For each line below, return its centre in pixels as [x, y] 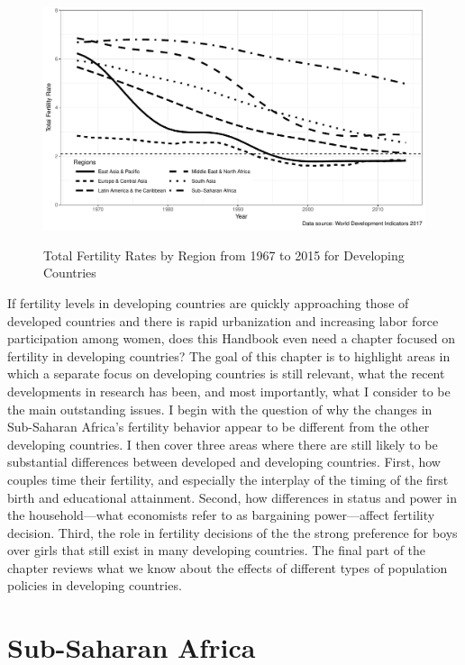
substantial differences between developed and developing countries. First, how [224, 462]
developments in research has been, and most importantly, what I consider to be [229, 391]
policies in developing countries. [95, 585]
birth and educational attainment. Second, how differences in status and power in [232, 497]
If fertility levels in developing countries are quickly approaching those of [208, 302]
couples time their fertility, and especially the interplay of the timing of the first [228, 479]
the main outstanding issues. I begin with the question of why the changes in [220, 409]
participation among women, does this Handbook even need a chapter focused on [231, 338]
